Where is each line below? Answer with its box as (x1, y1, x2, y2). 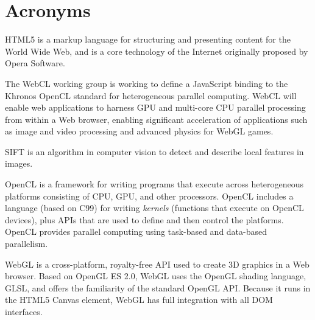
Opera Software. (5, 57, 65, 69)
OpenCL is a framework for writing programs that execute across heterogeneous (5, 178, 304, 190)
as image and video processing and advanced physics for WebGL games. (5, 125, 274, 137)
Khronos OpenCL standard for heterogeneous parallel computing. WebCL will (5, 89, 297, 102)
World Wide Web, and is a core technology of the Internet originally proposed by (5, 44, 308, 57)
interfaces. (5, 305, 43, 318)
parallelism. (5, 237, 48, 250)
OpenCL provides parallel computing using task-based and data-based (5, 225, 267, 238)
